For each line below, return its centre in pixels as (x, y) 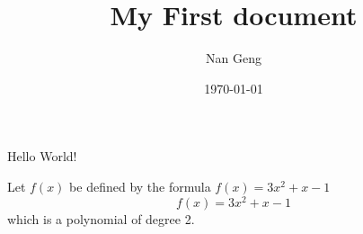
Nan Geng (234, 58)
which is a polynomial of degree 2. (101, 218)
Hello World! (42, 156)
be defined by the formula (140, 186)
